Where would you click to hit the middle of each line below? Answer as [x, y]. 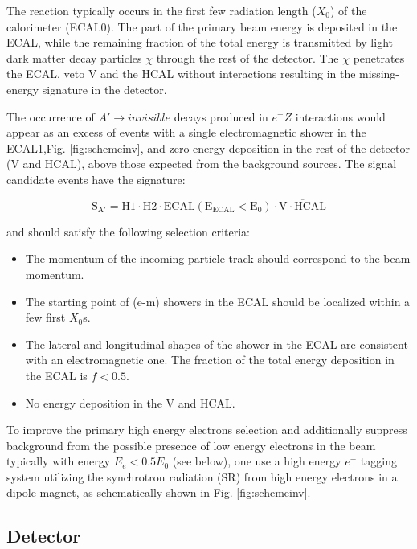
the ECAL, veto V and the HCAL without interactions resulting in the [181, 74]
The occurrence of [51, 116]
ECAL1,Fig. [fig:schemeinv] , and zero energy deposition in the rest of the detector [208, 147]
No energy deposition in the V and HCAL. [130, 402]
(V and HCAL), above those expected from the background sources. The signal [202, 164]
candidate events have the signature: [96, 179]
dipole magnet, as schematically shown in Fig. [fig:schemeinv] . [159, 492]
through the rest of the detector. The [247, 57]
